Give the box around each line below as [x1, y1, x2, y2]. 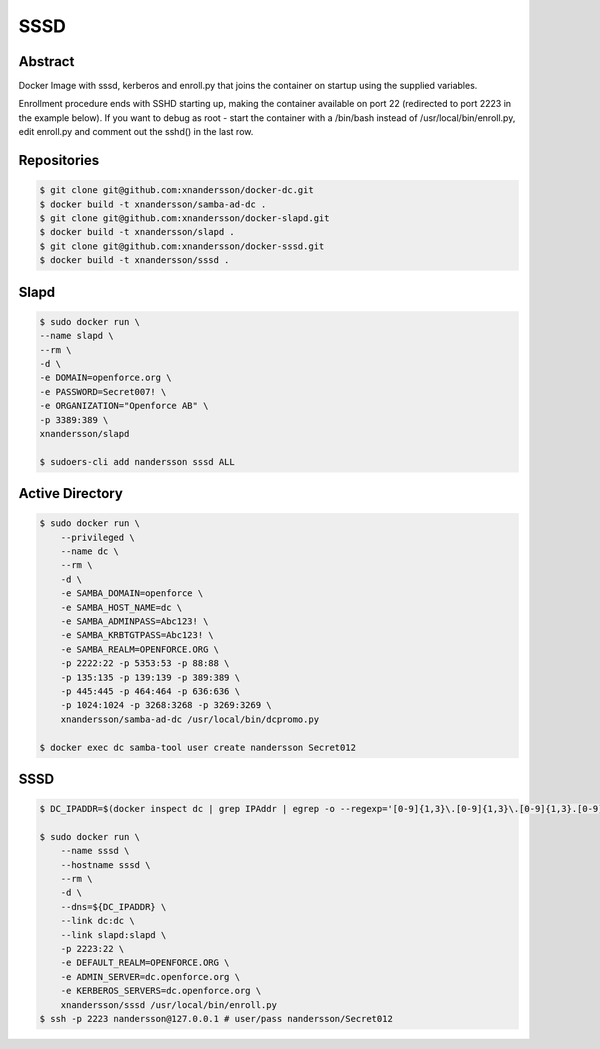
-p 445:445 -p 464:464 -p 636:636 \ [60, 685, 240, 697]
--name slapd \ [39, 330, 114, 342]
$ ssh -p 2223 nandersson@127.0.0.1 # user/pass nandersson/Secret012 [39, 1013, 394, 1024]
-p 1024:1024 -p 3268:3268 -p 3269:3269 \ [60, 700, 272, 711]
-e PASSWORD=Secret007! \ [39, 386, 167, 397]
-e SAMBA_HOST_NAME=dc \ [60, 601, 183, 613]
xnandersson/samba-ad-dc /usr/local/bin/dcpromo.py [60, 713, 320, 725]
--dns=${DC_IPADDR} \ [60, 901, 167, 912]
